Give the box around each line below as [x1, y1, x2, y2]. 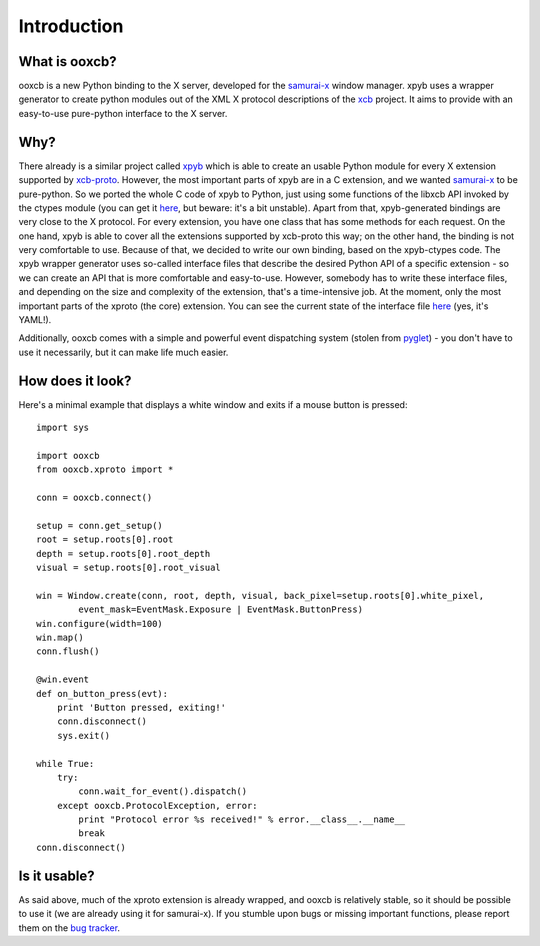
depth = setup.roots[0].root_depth [36, 548, 211, 559]
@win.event [36, 674, 90, 685]
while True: [36, 758, 95, 769]
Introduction [18, 15, 124, 37]
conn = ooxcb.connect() [36, 492, 153, 504]
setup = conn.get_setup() [36, 520, 164, 531]
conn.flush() [36, 646, 100, 657]
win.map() [36, 631, 84, 643]
